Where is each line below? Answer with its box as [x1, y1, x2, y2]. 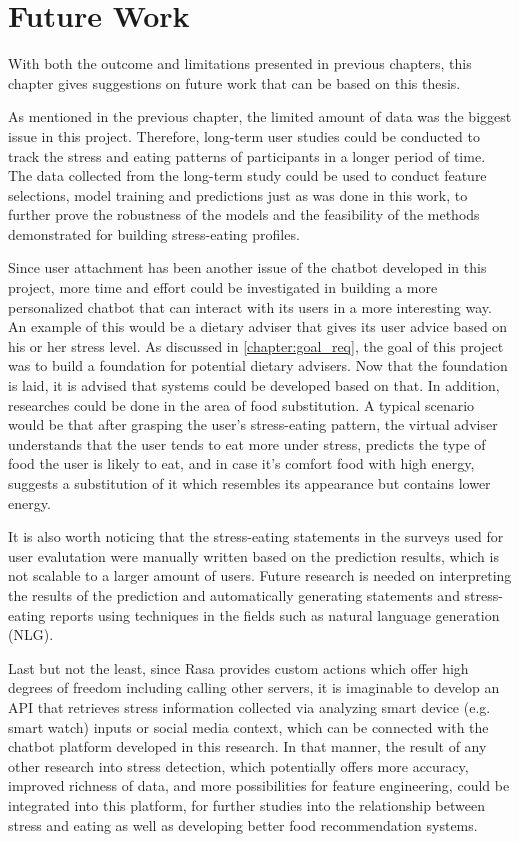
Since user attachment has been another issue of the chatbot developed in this [8, 257, 487, 278]
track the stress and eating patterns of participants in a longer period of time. [8, 145, 486, 166]
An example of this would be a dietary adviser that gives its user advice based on [8, 316, 508, 337]
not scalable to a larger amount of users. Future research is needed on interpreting [8, 565, 512, 586]
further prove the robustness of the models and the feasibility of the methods [8, 204, 480, 225]
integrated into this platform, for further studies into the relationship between [8, 794, 485, 815]
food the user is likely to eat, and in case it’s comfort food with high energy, [8, 453, 475, 474]
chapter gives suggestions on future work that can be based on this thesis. [8, 72, 461, 93]
